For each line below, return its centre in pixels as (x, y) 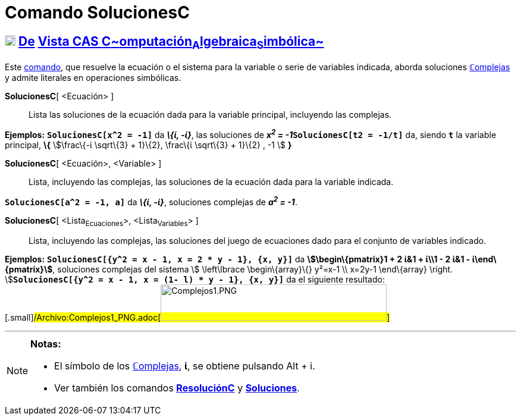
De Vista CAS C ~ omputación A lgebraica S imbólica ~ (171, 42)
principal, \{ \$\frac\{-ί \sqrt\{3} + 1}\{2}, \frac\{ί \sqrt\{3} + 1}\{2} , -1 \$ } (148, 145)
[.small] (19, 318)
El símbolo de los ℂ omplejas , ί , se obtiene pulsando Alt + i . (185, 366)
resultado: (365, 280)
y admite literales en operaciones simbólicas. (93, 78)
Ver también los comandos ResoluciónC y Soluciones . (177, 388)
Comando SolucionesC (97, 12)
